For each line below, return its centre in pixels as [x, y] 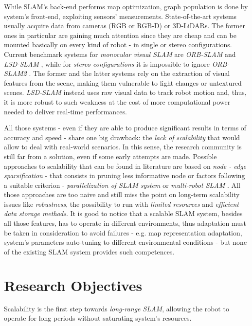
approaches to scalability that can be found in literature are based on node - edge [125, 166]
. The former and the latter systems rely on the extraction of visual [129, 73]
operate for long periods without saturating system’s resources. [98, 318]
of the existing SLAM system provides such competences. [89, 251]
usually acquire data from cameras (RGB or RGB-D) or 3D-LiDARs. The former [125, 26]
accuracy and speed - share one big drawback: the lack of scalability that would [122, 137]
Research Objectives [73, 285]
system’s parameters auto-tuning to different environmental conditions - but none [126, 242]
